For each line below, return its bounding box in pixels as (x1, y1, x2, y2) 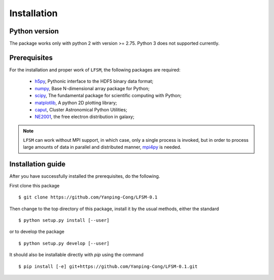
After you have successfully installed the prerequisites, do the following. (9, 173, 160, 179)
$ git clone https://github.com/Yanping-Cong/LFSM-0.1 (18, 194, 158, 200)
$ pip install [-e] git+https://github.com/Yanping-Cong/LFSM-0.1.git (18, 263, 198, 269)
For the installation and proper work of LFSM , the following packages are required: (9, 66, 181, 73)
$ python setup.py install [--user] (18, 217, 110, 223)
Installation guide (9, 160, 66, 169)
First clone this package (9, 182, 60, 188)
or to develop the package (9, 228, 64, 235)
